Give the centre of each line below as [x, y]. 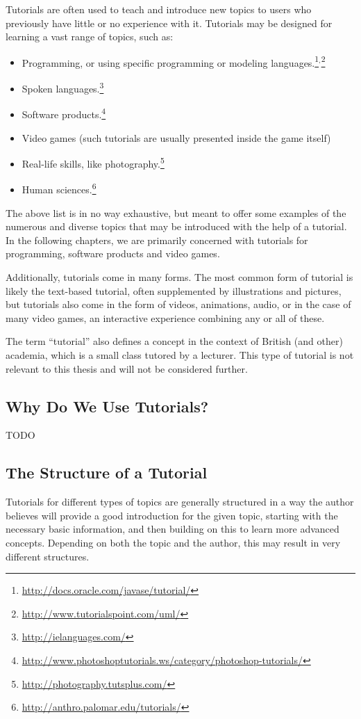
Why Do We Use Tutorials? [107, 406]
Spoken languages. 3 [63, 87]
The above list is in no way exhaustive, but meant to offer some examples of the [176, 212]
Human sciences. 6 [59, 188]
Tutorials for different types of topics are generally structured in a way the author [180, 502]
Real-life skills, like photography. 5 [93, 162]
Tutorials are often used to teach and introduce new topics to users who [159, 9]
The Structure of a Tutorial [107, 472]
